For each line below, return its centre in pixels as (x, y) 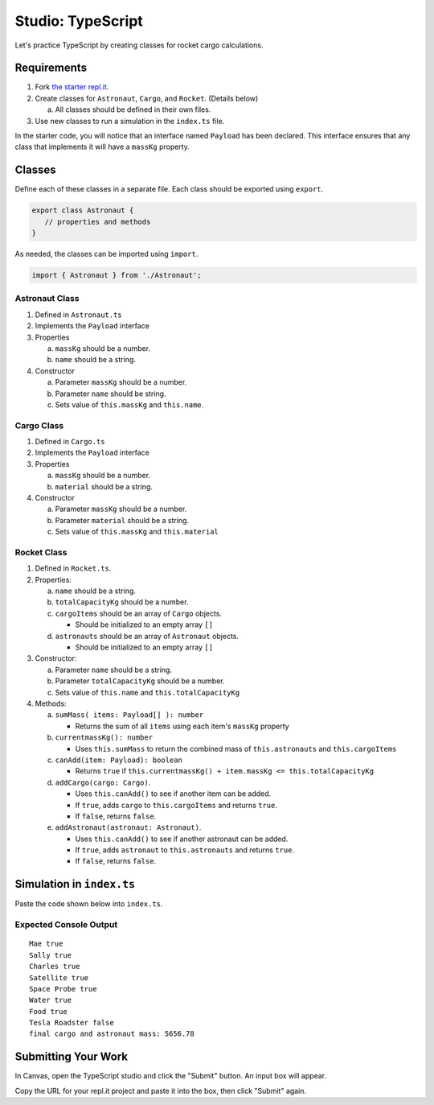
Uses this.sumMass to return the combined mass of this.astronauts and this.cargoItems (236, 748)
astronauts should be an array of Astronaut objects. (147, 636)
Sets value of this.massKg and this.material (137, 532)
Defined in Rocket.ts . (73, 568)
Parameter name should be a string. (114, 670)
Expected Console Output (66, 925)
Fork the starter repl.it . (72, 87)
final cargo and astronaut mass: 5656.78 (112, 1034)
